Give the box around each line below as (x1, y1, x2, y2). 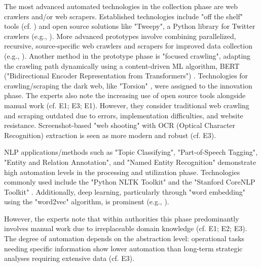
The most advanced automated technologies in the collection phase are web (4, 1, 238, 11)
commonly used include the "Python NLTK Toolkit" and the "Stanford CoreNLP (4, 176, 255, 187)
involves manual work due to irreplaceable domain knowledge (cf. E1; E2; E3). (4, 223, 247, 234)
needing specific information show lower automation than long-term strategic (4, 243, 243, 253)
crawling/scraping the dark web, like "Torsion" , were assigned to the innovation (4, 80, 252, 91)
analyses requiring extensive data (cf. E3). (4, 253, 135, 263)
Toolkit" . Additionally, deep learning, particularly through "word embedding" (4, 186, 246, 197)
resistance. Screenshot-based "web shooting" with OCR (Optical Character (4, 120, 236, 130)
